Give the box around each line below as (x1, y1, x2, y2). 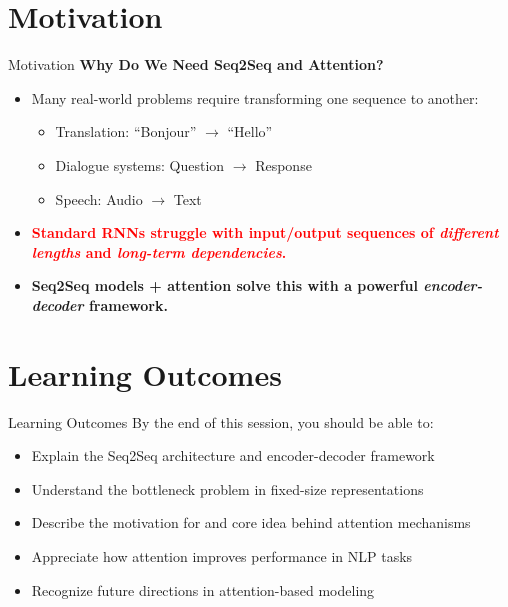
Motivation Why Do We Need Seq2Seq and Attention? (8, 54, 384, 75)
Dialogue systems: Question (55, 154, 225, 175)
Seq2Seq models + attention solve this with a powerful (31, 275, 418, 296)
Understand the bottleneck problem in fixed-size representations (31, 478, 424, 499)
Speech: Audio (55, 188, 143, 209)
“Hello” (227, 121, 273, 142)
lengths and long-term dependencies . (31, 241, 287, 262)
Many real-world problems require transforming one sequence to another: (31, 87, 479, 108)
